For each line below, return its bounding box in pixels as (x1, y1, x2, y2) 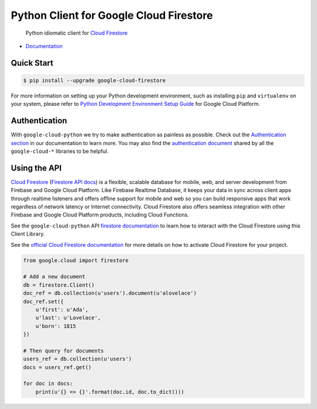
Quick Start (11, 58, 53, 68)
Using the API (11, 163, 62, 173)
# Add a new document (23, 273, 86, 280)
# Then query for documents (23, 347, 104, 354)
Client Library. (11, 230, 45, 237)
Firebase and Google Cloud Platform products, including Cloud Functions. (11, 212, 189, 219)
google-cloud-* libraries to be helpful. (11, 147, 109, 155)
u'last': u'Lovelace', (35, 314, 101, 321)
